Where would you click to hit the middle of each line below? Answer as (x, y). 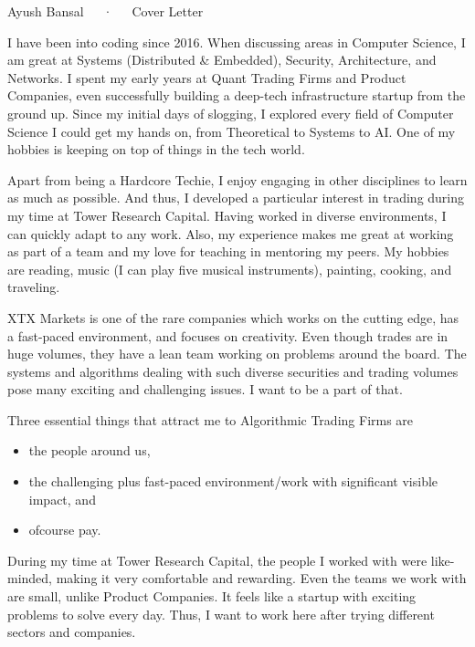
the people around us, (90, 450)
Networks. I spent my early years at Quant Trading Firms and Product (207, 77)
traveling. (34, 287)
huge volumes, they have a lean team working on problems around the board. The (237, 354)
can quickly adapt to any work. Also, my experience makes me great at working (231, 233)
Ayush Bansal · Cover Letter (106, 11)
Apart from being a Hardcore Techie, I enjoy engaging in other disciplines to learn (237, 179)
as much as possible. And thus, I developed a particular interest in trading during (236, 198)
